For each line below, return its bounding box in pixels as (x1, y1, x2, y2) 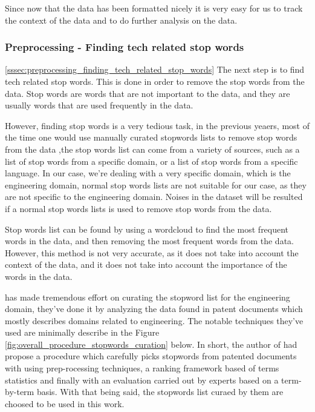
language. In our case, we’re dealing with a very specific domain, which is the (5, 167, 291, 179)
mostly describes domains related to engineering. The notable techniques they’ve (5, 314, 304, 327)
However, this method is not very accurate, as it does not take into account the (5, 246, 299, 259)
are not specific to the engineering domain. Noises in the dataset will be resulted (5, 190, 303, 203)
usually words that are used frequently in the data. (5, 99, 193, 111)
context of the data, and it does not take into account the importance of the (5, 258, 287, 271)
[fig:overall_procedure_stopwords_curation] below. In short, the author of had (5, 337, 297, 350)
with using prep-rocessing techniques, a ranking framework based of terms (5, 362, 279, 374)
